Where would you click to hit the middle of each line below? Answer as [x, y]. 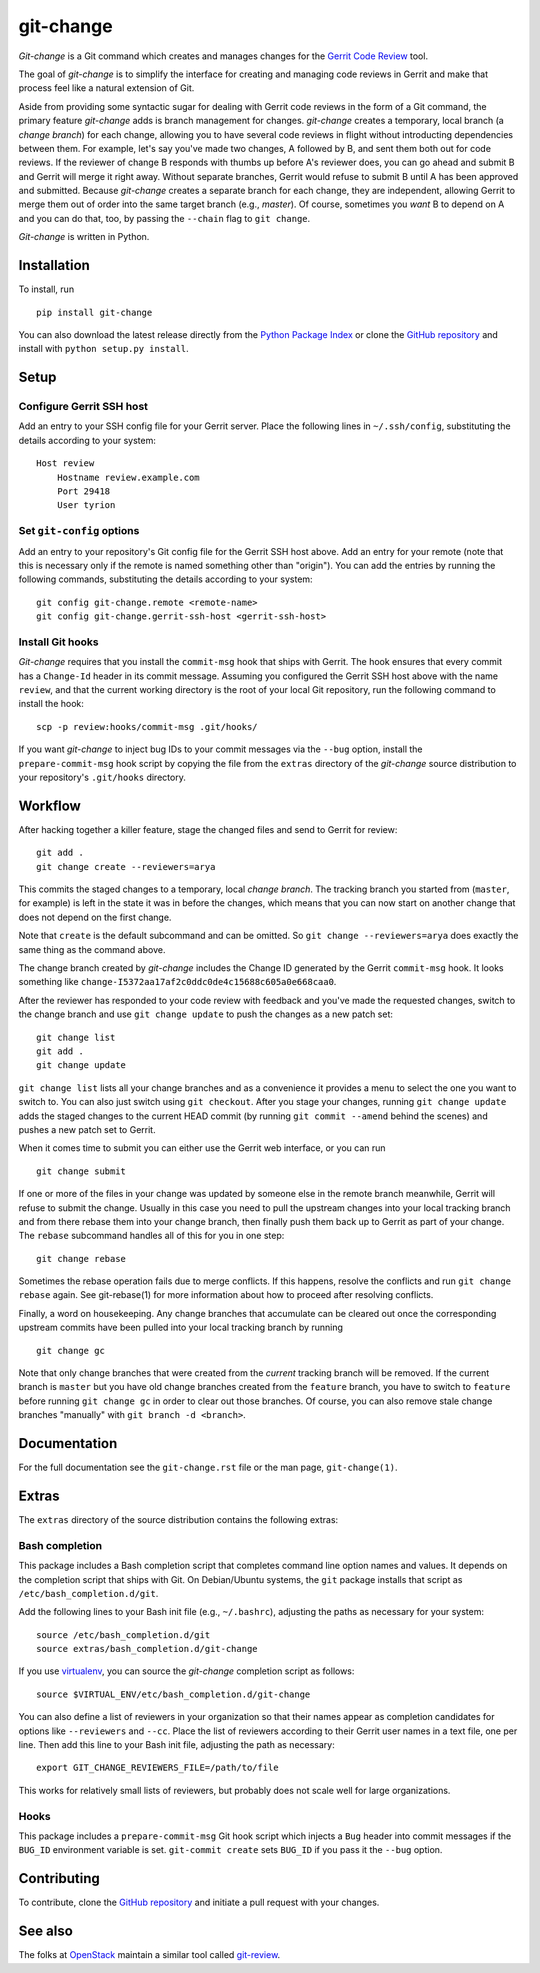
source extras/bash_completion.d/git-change [147, 1649]
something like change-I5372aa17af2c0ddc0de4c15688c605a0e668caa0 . [177, 982]
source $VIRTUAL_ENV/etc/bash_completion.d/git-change [173, 1694]
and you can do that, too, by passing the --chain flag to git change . [164, 218]
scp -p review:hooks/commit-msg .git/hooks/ [147, 726]
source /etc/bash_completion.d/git [123, 1634]
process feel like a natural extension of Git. [106, 88]
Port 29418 [83, 491]
